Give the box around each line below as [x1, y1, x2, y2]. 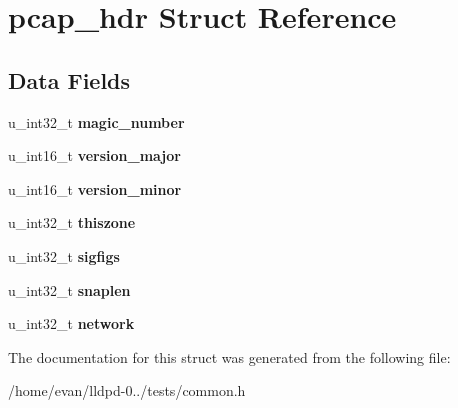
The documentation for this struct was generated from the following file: [8, 346, 451, 367]
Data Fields [8, 64, 131, 95]
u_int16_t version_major [8, 145, 181, 166]
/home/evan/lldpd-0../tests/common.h [8, 380, 246, 401]
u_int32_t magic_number [8, 111, 185, 132]
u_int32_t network [8, 313, 135, 334]
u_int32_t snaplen [8, 279, 131, 300]
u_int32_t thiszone [8, 212, 136, 233]
